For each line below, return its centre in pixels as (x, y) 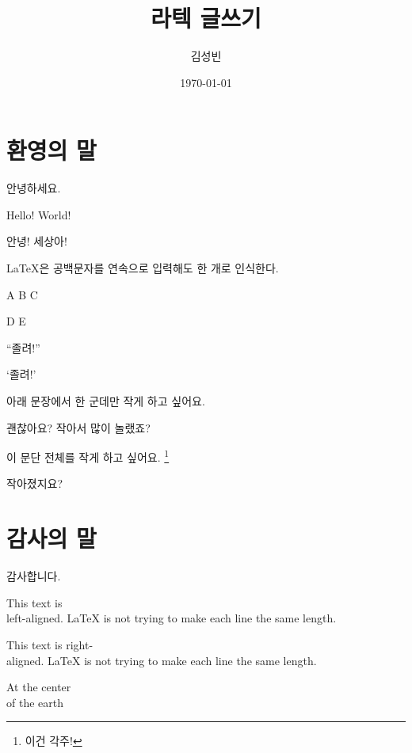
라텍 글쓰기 (206, 18)
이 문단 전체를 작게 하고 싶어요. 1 (88, 456)
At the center (39, 687)
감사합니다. (34, 576)
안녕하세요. (34, 188)
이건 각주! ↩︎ (53, 741)
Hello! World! (39, 214)
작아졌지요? (35, 483)
